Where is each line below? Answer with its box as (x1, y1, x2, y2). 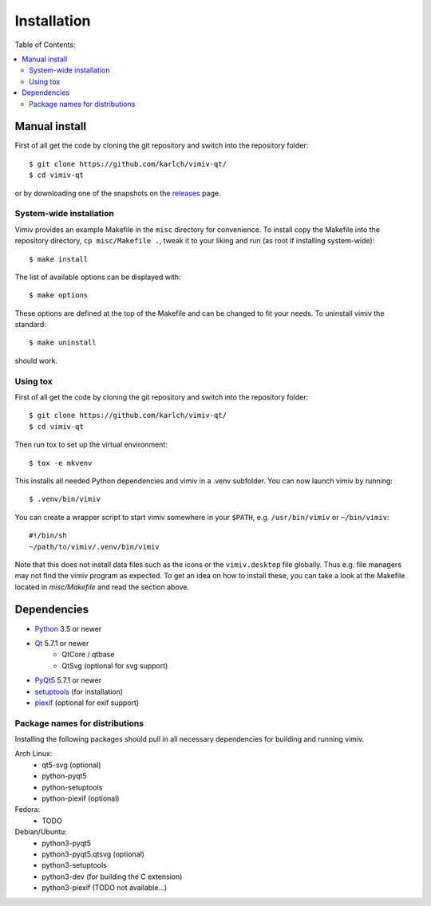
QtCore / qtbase (61, 650, 115, 660)
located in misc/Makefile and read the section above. (14, 582, 190, 592)
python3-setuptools (42, 861, 107, 870)
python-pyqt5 (42, 771, 87, 781)
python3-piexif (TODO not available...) (42, 883, 168, 892)
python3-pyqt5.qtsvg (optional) (42, 849, 145, 859)
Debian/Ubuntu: (14, 827, 67, 837)
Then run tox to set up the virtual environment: (14, 439, 168, 450)
